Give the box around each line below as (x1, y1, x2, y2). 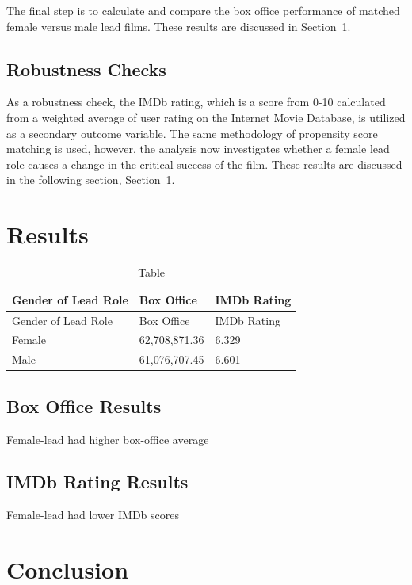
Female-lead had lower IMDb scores (6, 507, 179, 523)
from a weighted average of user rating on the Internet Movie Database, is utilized (6, 109, 406, 125)
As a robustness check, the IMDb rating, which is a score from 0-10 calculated (6, 94, 386, 110)
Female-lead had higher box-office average (6, 430, 209, 447)
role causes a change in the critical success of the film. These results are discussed (6, 155, 402, 172)
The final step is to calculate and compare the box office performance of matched (6, 2, 400, 18)
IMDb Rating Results (6, 469, 189, 494)
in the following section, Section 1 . (6, 171, 175, 188)
